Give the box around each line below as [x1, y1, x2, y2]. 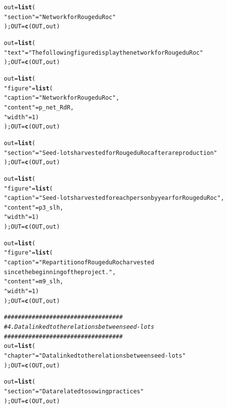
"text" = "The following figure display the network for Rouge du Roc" [4, 49, 204, 56]
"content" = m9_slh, [4, 278, 63, 285]
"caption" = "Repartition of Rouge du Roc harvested [4, 259, 154, 266]
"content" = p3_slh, [4, 204, 63, 211]
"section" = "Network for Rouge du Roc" [4, 13, 116, 21]
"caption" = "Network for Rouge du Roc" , [4, 94, 120, 102]
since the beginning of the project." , [4, 268, 116, 276]
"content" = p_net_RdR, [4, 104, 74, 111]
